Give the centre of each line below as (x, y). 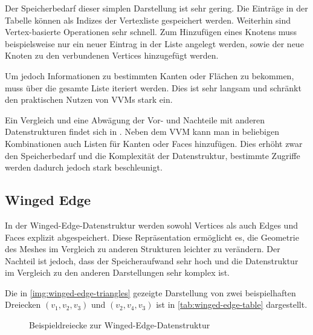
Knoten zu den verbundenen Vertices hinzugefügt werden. (112, 55)
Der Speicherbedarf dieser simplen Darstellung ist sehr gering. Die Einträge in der (156, 8)
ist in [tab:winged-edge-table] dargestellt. (232, 304)
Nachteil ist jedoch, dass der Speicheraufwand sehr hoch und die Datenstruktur (152, 260)
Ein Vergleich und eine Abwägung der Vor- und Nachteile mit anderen (135, 119)
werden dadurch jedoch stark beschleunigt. (84, 167)
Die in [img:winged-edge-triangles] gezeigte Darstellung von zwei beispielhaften (150, 292)
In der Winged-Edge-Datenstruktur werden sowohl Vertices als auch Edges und (151, 225)
